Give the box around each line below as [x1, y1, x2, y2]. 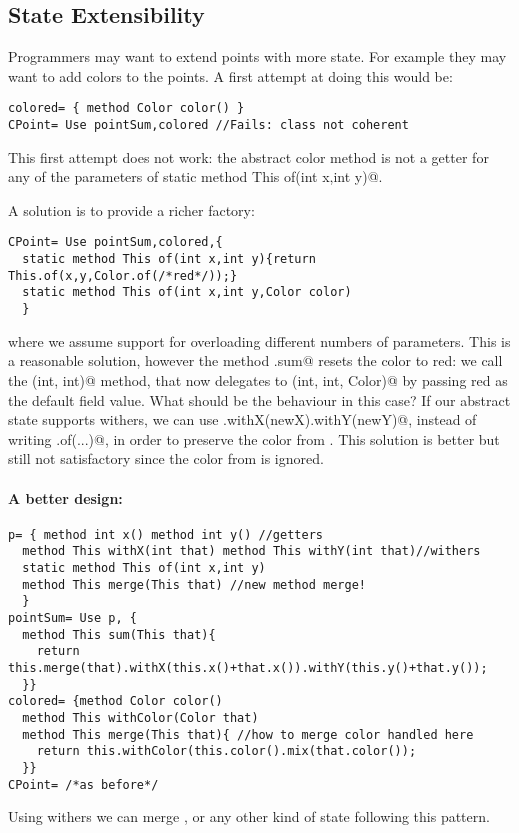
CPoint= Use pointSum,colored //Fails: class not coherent [8, 118, 409, 133]
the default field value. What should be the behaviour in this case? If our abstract [8, 389, 511, 410]
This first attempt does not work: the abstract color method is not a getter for [8, 146, 489, 167]
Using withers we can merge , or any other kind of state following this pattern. [8, 806, 490, 827]
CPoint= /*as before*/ [8, 777, 159, 792]
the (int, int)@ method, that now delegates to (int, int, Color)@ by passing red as [8, 369, 508, 390]
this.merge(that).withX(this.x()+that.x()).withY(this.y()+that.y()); [8, 660, 488, 675]
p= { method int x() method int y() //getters [8, 527, 323, 542]
